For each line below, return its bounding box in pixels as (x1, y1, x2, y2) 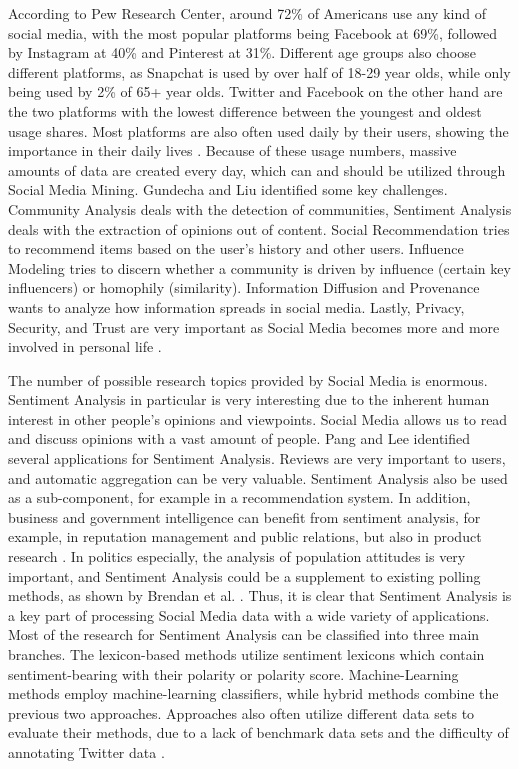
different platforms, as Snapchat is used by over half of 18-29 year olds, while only (8, 61, 511, 82)
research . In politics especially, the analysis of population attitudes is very (8, 546, 466, 567)
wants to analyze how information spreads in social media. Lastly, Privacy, (8, 296, 465, 317)
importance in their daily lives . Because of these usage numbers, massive (8, 140, 457, 161)
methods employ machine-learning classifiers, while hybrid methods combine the (8, 683, 499, 704)
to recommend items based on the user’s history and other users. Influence (8, 238, 464, 259)
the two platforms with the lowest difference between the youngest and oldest (8, 100, 482, 121)
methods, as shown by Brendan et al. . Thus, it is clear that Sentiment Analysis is (8, 585, 512, 606)
